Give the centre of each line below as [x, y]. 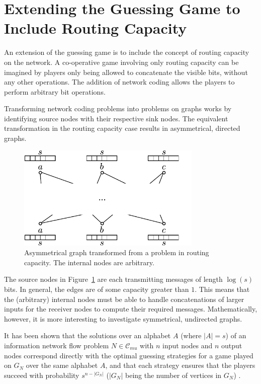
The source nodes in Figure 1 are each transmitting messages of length [113, 279]
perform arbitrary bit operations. [55, 91]
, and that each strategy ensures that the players [180, 365]
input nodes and [187, 345]
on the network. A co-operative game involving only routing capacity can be [121, 62]
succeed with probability [42, 375]
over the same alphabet [62, 365]
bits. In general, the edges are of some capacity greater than [97, 289]
